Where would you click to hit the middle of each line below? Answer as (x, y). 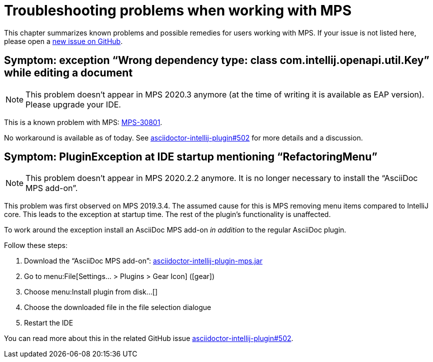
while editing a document (68, 73)
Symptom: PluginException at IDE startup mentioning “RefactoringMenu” (191, 157)
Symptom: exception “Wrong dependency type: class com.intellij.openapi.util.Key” (217, 60)
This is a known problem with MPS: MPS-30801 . (83, 122)
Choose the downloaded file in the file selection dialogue (118, 307)
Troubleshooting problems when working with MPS (178, 10)
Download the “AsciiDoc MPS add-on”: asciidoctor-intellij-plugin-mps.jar (143, 261)
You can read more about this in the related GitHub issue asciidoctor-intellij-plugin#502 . (149, 338)
